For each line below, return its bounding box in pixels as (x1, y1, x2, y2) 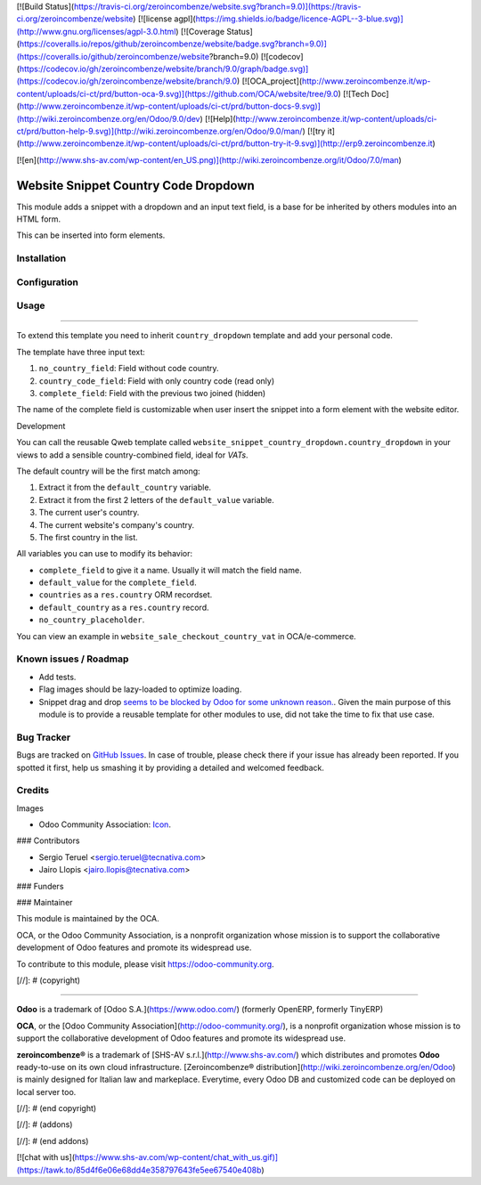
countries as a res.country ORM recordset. (38, 589, 213, 600)
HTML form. (16, 214, 61, 224)
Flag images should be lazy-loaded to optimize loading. (38, 684, 242, 694)
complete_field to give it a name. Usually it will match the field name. (38, 564, 302, 575)
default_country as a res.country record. (38, 602, 209, 613)
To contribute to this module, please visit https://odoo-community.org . (16, 958, 275, 970)
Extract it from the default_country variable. (38, 482, 212, 493)
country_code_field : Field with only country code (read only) (38, 375, 275, 386)
